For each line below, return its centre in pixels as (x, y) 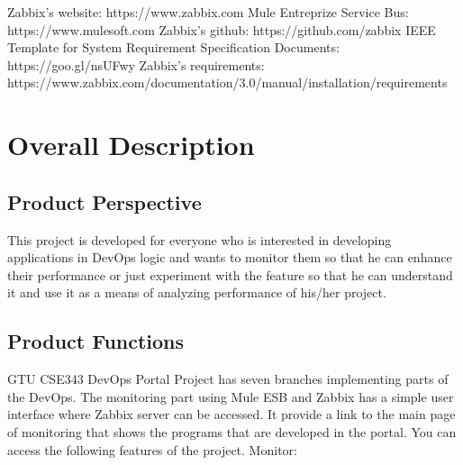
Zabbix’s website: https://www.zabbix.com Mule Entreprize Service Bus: (208, 12)
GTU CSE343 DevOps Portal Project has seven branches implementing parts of (228, 379)
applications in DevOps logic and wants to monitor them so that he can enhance (230, 257)
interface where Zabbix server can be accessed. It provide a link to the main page (231, 414)
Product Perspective (104, 201)
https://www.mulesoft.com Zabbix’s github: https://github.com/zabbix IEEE (222, 29)
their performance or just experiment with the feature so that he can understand (230, 274)
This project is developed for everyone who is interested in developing (200, 239)
